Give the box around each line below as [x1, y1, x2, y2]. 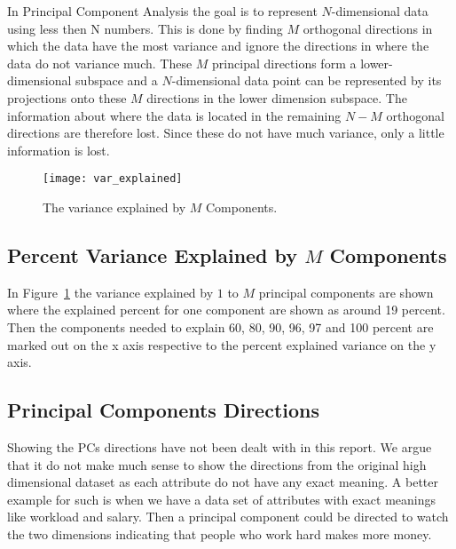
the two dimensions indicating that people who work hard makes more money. [7, 524, 432, 543]
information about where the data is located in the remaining [7, 106, 342, 124]
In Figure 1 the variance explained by [7, 282, 214, 301]
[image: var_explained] [43, 172, 183, 186]
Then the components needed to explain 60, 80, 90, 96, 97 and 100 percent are [7, 317, 434, 336]
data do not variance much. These [7, 53, 193, 72]
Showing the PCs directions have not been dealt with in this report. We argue [7, 437, 432, 456]
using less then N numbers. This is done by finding [7, 19, 283, 37]
